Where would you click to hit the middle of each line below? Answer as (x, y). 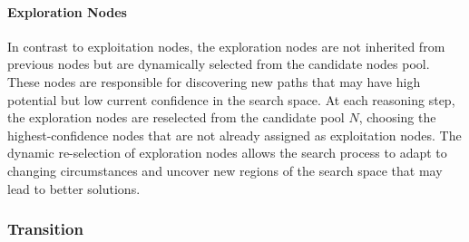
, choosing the (397, 117)
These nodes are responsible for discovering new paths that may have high (214, 81)
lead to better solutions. (74, 188)
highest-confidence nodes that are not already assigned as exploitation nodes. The (234, 135)
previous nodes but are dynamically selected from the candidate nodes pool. (219, 64)
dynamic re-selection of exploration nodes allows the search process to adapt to (227, 153)
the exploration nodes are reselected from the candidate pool (176, 117)
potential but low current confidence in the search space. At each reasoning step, (231, 99)
